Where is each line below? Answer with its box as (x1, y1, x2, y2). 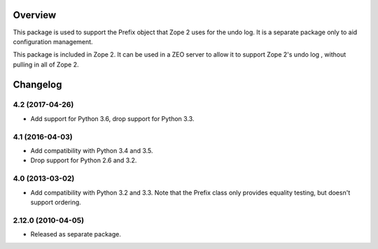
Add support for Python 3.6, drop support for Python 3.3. (30, 114, 195, 122)
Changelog (13, 78, 62, 90)
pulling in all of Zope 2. (13, 60, 79, 69)
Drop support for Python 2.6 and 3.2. (30, 156, 137, 164)
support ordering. (30, 198, 82, 206)
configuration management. (13, 37, 94, 45)
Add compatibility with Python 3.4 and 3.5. (30, 146, 153, 155)
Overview (13, 9, 57, 21)
